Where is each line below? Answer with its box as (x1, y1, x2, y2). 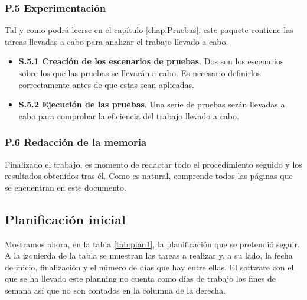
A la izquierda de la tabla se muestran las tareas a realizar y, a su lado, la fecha (5, 249, 293, 262)
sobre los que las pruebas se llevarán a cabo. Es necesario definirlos (18, 67, 261, 79)
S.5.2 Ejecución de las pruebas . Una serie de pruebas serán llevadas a (18, 98, 285, 110)
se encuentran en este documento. (5, 181, 126, 193)
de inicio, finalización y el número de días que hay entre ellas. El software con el (5, 260, 294, 273)
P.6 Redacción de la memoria (5, 135, 147, 149)
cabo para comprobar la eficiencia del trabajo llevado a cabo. (18, 109, 239, 122)
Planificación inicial (5, 210, 126, 228)
